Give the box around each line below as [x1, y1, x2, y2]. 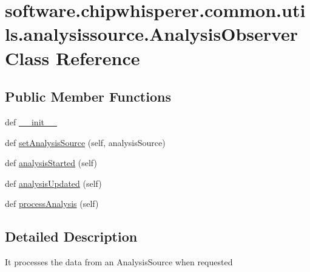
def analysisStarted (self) [5, 156, 97, 169]
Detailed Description [5, 227, 138, 246]
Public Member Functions [5, 87, 171, 106]
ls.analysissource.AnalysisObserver [5, 21, 298, 46]
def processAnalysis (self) [5, 197, 99, 210]
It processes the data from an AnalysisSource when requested [5, 256, 233, 268]
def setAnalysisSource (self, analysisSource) [5, 136, 166, 148]
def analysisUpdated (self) [5, 176, 102, 189]
